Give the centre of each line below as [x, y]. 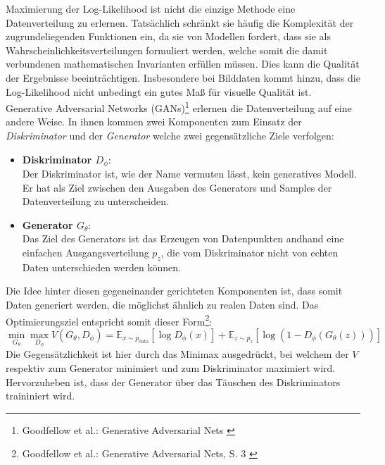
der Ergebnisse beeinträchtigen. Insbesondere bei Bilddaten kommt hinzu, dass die [183, 77]
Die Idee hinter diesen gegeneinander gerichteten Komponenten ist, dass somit [174, 291]
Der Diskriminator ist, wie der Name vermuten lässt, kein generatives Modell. [189, 174]
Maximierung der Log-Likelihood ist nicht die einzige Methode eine [151, 8]
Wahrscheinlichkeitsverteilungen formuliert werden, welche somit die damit [167, 50]
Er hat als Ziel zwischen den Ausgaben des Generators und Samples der [177, 187]
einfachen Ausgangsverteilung [86, 253]
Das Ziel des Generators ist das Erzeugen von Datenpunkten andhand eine [183, 238]
